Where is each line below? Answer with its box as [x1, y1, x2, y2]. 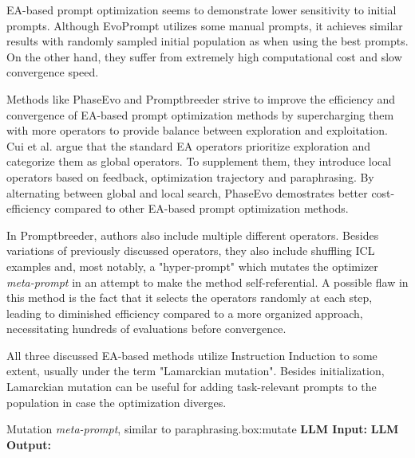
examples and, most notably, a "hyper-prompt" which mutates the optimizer [6, 257, 378, 274]
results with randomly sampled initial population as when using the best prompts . [6, 33, 409, 49]
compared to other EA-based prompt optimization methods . [54, 200, 349, 217]
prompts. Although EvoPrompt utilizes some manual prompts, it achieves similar [6, 17, 403, 33]
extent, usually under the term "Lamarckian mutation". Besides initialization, [6, 362, 385, 379]
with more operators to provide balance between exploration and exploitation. [6, 122, 388, 139]
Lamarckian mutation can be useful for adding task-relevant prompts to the [6, 378, 377, 395]
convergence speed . [6, 64, 99, 80]
